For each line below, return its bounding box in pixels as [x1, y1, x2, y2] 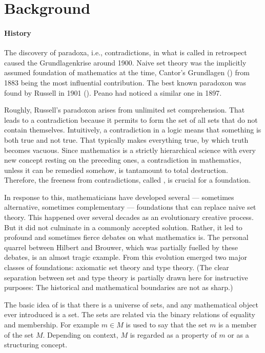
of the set [4, 329, 34, 340]
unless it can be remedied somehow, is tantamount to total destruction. [4, 164, 228, 175]
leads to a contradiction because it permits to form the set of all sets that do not [4, 114, 258, 125]
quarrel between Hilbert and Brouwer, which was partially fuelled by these [4, 241, 238, 252]
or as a [228, 329, 249, 340]
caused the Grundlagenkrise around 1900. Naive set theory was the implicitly [4, 57, 247, 68]
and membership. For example [4, 319, 99, 330]
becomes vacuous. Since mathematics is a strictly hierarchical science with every [4, 144, 256, 155]
